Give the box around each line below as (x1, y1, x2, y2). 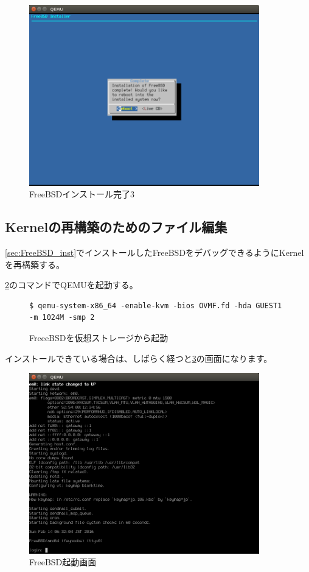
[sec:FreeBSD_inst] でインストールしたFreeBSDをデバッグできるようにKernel (5, 246, 304, 259)
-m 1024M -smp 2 (29, 313, 95, 322)
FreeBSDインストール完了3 (29, 188, 135, 200)
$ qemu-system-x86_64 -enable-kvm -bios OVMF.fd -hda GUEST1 (29, 301, 282, 310)
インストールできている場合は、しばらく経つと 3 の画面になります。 (5, 351, 273, 364)
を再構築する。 (5, 258, 64, 270)
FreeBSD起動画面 (29, 556, 97, 568)
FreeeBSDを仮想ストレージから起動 (29, 331, 168, 344)
